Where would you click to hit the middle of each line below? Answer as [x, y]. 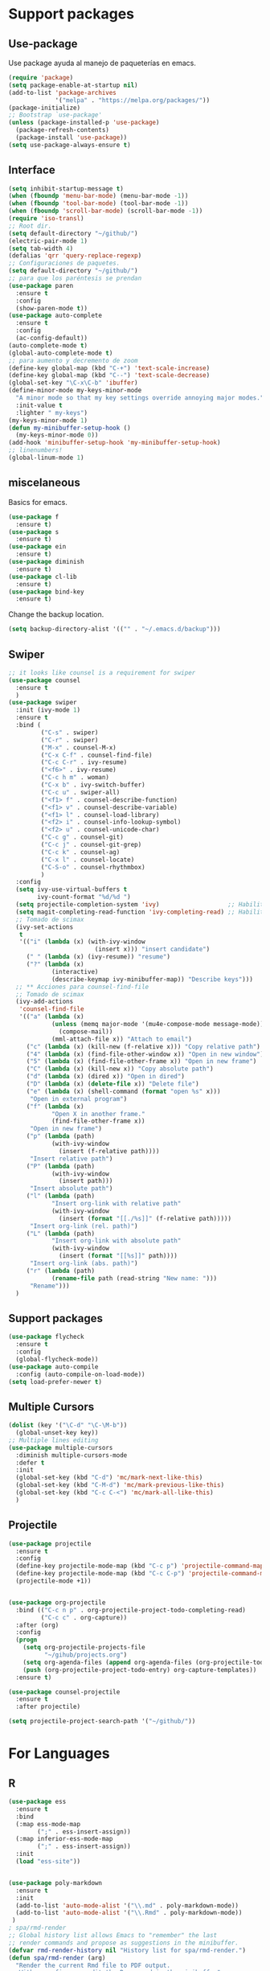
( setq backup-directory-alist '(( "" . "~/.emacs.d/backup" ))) [115, 629]
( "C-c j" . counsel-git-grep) [91, 845]
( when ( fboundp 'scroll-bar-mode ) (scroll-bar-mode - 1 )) [106, 211]
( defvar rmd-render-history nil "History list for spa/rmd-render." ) [127, 1950]
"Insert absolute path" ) [71, 1189]
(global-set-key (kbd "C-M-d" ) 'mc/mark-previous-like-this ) [120, 1485]
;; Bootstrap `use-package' [55, 115]
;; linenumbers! [35, 450]
